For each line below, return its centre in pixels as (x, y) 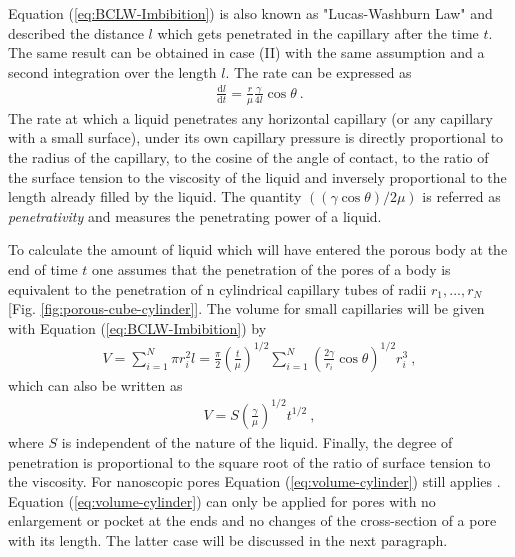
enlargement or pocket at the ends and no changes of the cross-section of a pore (252, 520)
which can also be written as (95, 384)
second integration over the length (112, 71)
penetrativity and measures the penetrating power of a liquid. (195, 215)
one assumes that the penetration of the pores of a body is (271, 268)
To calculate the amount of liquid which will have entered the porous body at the (258, 249)
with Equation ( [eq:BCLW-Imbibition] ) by (137, 327)
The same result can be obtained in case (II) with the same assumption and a (246, 52)
